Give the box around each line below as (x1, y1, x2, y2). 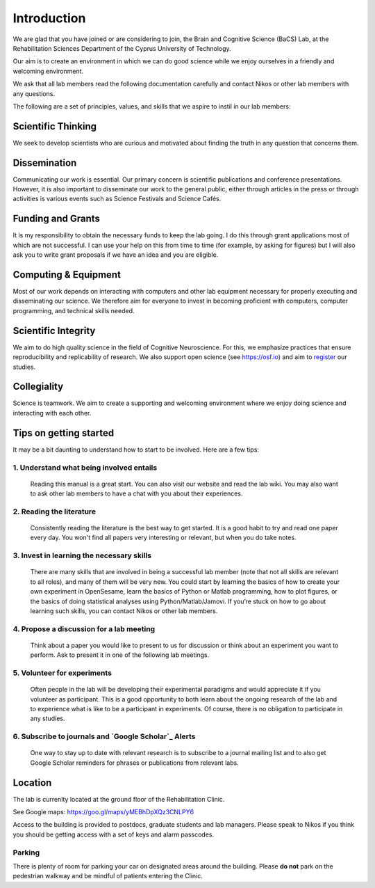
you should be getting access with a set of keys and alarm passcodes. (12, 830, 215, 839)
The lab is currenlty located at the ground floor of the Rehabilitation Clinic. (12, 795, 225, 803)
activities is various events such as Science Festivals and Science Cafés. (12, 195, 222, 203)
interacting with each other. (12, 409, 92, 417)
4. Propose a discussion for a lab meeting (12, 624, 156, 633)
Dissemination (12, 157, 77, 168)
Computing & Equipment (12, 269, 122, 280)
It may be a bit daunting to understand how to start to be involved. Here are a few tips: (12, 445, 260, 454)
